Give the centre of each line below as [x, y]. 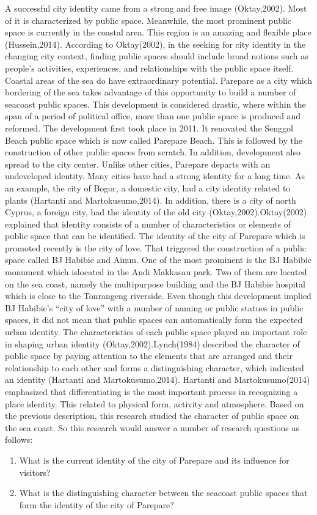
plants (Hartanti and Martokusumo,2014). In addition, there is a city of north [151, 200]
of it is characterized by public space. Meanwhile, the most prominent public [148, 20]
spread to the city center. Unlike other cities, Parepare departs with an [138, 164]
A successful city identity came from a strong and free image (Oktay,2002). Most [156, 8]
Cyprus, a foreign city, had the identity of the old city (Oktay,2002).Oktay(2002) [156, 212]
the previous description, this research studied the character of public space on [152, 416]
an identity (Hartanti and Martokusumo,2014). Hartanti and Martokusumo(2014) [158, 380]
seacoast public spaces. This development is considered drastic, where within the [155, 104]
